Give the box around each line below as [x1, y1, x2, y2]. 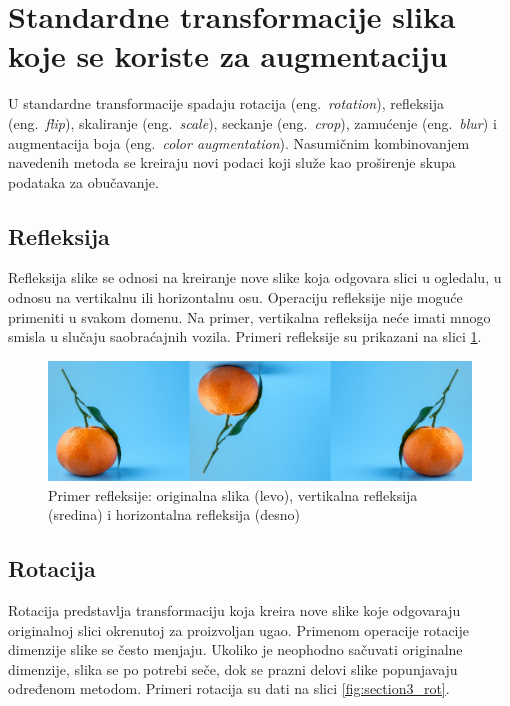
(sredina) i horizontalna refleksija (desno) [48, 504, 300, 525]
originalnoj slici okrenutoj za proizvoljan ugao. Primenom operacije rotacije [8, 619, 470, 640]
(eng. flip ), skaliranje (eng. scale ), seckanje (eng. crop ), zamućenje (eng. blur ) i [8, 112, 497, 133]
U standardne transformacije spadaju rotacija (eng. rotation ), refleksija [8, 93, 445, 114]
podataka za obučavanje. [8, 171, 159, 192]
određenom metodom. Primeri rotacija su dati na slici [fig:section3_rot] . [8, 678, 450, 699]
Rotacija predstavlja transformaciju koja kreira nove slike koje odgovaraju [8, 599, 461, 620]
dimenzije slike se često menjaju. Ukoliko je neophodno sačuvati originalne [8, 639, 463, 660]
